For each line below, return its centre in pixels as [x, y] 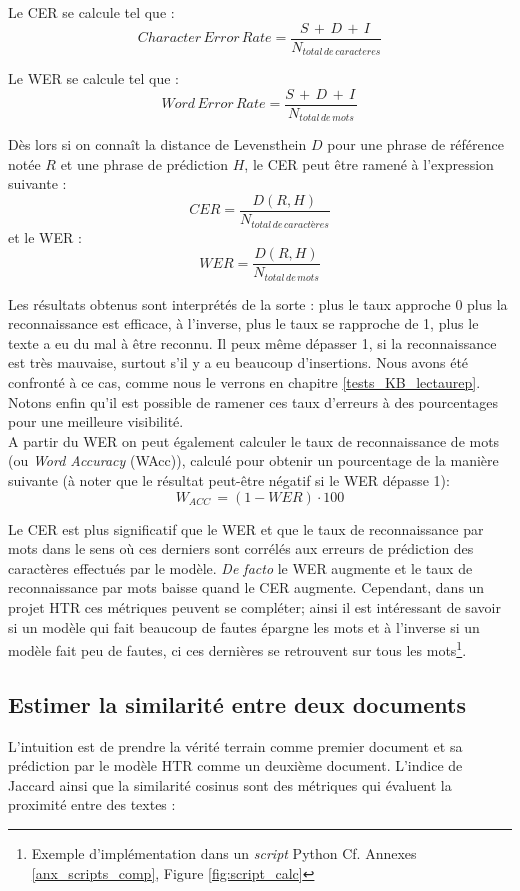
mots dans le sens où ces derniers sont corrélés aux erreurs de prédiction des [241, 548]
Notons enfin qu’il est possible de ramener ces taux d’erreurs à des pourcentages [253, 401]
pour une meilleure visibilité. [96, 421]
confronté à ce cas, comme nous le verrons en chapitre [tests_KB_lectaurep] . [244, 382]
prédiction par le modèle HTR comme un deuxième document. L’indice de [235, 765]
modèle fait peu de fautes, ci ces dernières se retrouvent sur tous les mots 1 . [237, 648]
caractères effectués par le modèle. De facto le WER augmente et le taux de [240, 567]
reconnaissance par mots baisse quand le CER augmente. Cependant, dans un [246, 587]
